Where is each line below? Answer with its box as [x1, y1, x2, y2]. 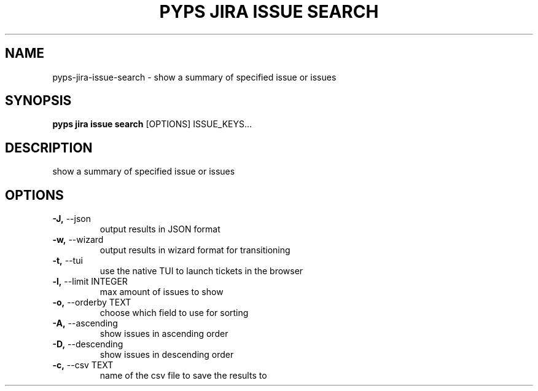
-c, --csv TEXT [52, 360, 114, 371]
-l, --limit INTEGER [52, 276, 128, 287]
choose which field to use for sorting [99, 307, 249, 318]
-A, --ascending [52, 318, 118, 329]
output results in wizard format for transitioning [99, 245, 290, 256]
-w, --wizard [52, 234, 104, 245]
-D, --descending [52, 339, 123, 350]
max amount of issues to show [99, 286, 224, 298]
